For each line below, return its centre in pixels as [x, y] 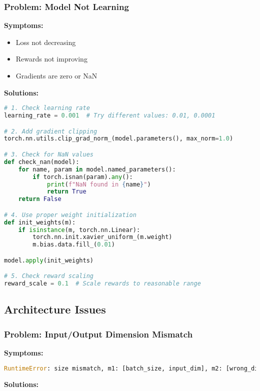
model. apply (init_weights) [49, 260]
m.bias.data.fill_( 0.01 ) [74, 245]
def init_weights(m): [40, 222]
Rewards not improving [51, 59]
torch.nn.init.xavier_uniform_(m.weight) [102, 237]
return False [40, 199]
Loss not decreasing [46, 42]
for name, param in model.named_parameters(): [97, 169]
